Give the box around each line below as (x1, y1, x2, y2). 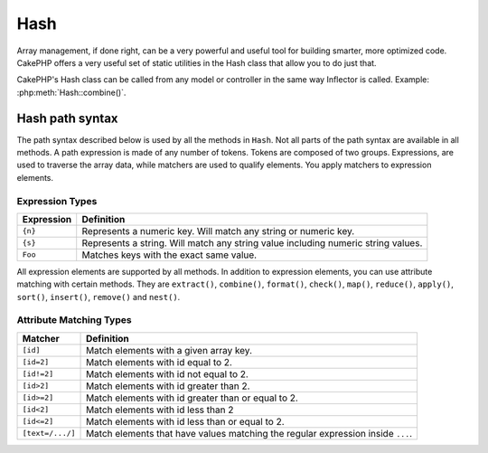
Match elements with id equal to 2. (86, 355, 232, 368)
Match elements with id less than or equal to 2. (86, 415, 285, 428)
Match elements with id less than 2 (86, 403, 234, 416)
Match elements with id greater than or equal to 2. (86, 392, 298, 404)
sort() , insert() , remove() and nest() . (16, 291, 181, 302)
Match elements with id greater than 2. (86, 380, 250, 392)
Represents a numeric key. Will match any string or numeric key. (81, 224, 355, 237)
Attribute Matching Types (16, 314, 132, 326)
